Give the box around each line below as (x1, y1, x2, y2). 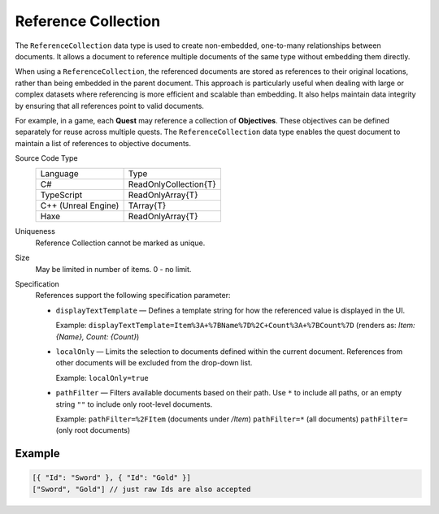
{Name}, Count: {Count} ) (55, 331, 140, 341)
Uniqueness (15, 227, 56, 236)
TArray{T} (128, 200, 167, 211)
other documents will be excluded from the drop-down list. (55, 358, 253, 368)
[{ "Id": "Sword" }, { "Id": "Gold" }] (32, 473, 191, 482)
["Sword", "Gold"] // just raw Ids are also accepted (32, 484, 251, 494)
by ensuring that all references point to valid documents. (15, 101, 205, 110)
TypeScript (40, 189, 83, 201)
